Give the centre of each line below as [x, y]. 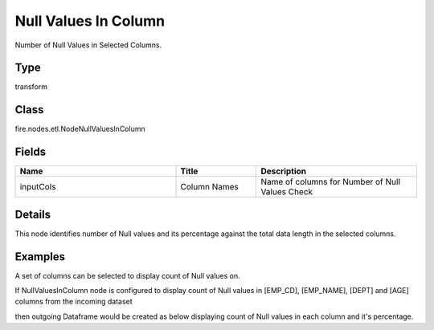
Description [284, 171]
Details [33, 214]
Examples [40, 257]
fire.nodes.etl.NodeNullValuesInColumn [80, 129]
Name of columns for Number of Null [331, 182]
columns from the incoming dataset [74, 302]
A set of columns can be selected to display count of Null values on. [127, 275]
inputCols [38, 187]
